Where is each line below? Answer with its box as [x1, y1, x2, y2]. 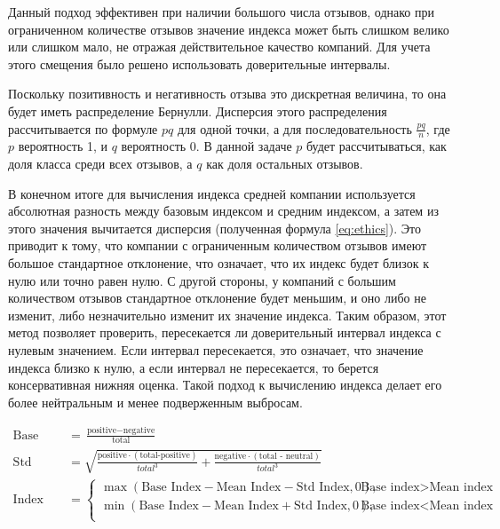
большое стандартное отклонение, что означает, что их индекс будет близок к [8, 253, 430, 272]
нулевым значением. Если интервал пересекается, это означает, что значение [8, 340, 424, 359]
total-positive [139, 451, 190, 461]
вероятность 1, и [18, 137, 108, 155]
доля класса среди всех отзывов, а [8, 154, 193, 172]
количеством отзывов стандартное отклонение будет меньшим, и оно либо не [8, 288, 426, 307]
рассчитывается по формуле [8, 119, 158, 138]
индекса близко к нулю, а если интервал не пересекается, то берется [8, 358, 379, 376]
